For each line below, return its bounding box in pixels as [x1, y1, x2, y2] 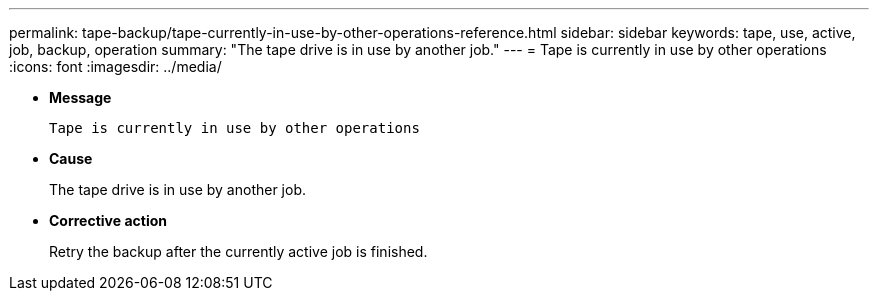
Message [49, 89, 112, 106]
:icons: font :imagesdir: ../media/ [9, 58, 222, 75]
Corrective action [49, 212, 167, 229]
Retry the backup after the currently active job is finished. [49, 243, 428, 260]
